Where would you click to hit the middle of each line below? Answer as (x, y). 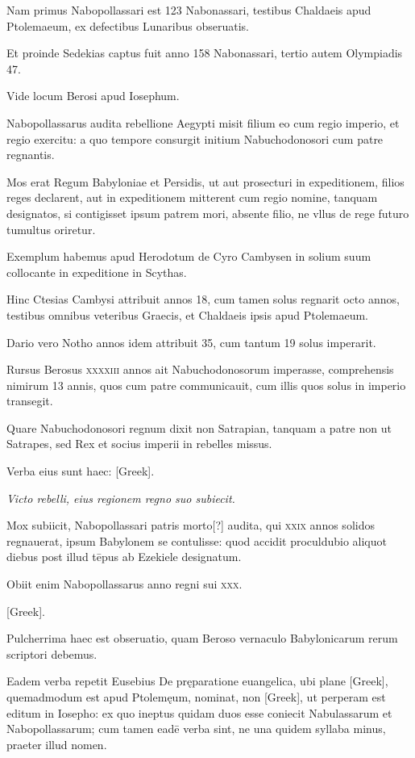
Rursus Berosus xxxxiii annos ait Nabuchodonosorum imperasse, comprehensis (200, 369)
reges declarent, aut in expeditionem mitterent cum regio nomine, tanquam (192, 197)
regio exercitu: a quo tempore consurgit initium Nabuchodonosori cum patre (195, 138)
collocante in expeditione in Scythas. (97, 272)
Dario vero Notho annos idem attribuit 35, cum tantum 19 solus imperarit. (191, 342)
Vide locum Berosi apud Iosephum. (93, 96)
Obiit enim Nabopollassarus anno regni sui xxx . (124, 584)
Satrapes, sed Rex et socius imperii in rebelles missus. (139, 444)
